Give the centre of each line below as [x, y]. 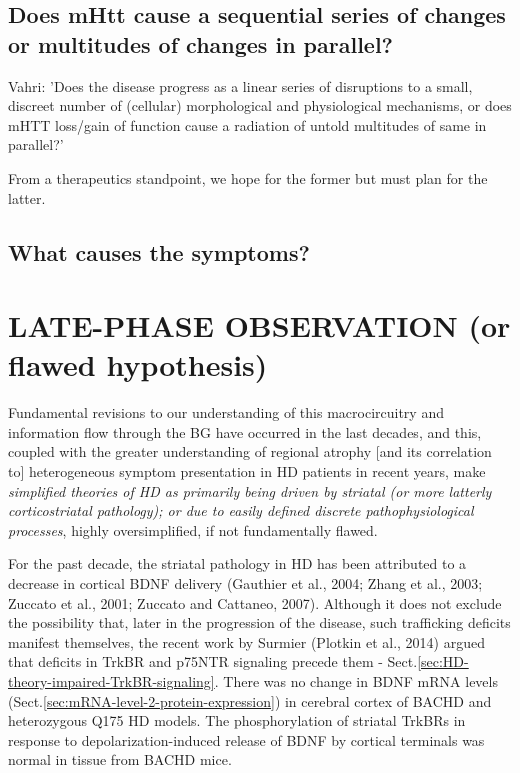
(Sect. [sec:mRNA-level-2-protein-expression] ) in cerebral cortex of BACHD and [250, 700]
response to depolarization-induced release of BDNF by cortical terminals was [246, 739]
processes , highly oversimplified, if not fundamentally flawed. [193, 529]
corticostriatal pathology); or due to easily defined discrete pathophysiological [241, 510]
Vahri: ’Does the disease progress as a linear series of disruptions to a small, [240, 85]
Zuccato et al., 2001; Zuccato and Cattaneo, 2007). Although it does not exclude [255, 602]
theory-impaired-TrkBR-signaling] [111, 680]
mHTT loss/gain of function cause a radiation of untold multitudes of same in [247, 124]
